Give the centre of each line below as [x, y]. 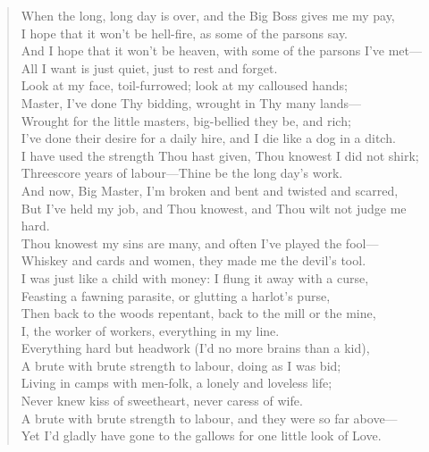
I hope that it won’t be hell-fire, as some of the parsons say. [185, 33]
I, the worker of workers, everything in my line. [150, 330]
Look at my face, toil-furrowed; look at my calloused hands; [184, 85]
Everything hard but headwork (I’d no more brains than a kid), [195, 348]
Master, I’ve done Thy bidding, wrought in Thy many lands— [191, 102]
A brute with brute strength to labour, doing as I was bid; [181, 365]
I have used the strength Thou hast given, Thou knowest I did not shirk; [220, 155]
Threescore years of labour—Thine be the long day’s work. [182, 173]
